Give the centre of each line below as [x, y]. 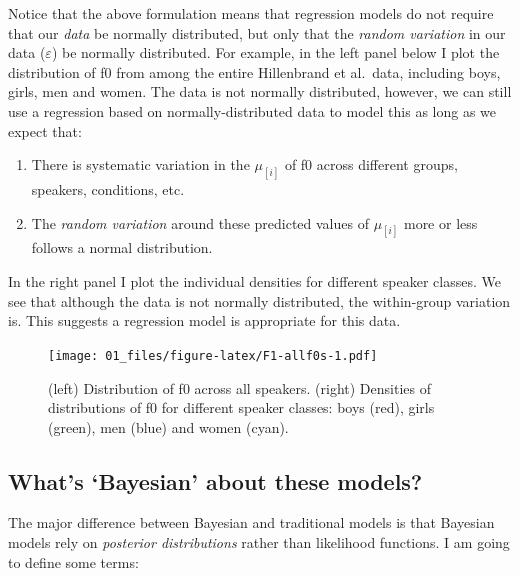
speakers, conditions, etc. [108, 189]
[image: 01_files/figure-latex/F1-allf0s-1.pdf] [213, 355]
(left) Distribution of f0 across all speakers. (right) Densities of [239, 387]
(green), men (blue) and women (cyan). [168, 426]
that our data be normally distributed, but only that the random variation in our [257, 32]
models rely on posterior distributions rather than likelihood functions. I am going [259, 542]
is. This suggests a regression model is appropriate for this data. [204, 320]
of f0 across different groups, [371, 164]
